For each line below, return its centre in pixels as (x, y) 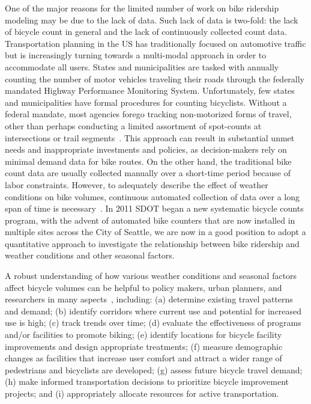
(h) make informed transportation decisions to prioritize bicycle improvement (147, 381)
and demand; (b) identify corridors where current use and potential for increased (153, 311)
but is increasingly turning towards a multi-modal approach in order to (136, 55)
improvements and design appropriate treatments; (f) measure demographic (144, 346)
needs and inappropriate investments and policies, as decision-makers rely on (146, 149)
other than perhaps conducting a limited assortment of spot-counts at (133, 125)
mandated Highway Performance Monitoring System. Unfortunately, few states (150, 90)
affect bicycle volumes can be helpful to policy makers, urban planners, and (143, 287)
